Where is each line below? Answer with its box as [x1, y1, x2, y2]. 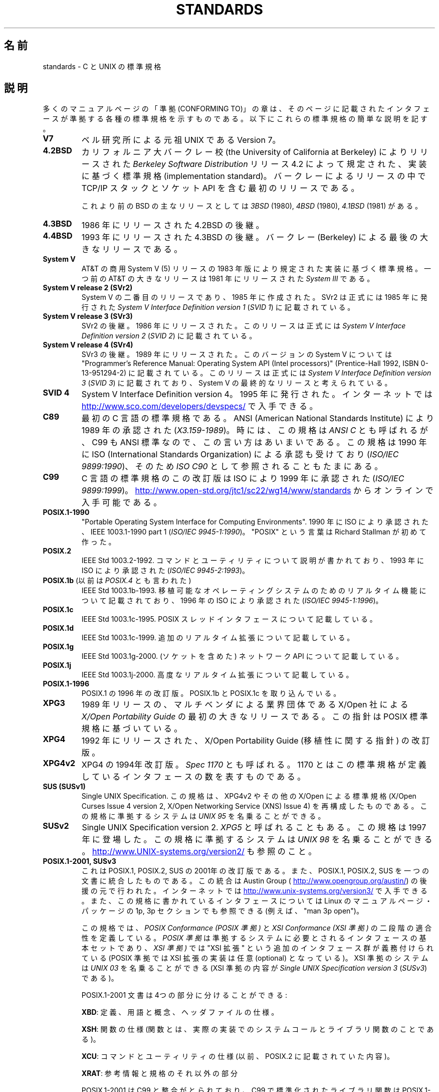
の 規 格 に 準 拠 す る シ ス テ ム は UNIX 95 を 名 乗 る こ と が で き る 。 [81, 812, 325, 821]
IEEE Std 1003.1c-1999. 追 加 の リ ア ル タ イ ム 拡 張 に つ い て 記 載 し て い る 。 [81, 633, 354, 642]
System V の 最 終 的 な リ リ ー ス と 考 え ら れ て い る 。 [198, 379, 392, 388]
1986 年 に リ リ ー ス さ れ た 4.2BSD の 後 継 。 [81, 220, 264, 231]
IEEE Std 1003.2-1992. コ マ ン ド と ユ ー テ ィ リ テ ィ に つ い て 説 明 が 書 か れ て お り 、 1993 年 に [81, 556, 424, 565]
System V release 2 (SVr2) [43, 283, 133, 292]
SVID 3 [90, 379, 113, 388]
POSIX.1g [43, 642, 74, 651]
